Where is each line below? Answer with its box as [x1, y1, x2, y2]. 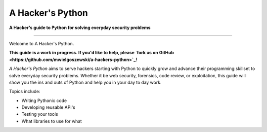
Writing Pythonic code [21, 98, 67, 103]
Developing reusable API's [21, 104, 76, 110]
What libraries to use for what [21, 118, 82, 124]
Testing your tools [21, 111, 58, 117]
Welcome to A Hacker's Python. [9, 40, 74, 46]
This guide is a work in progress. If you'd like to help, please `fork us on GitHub [9, 50, 174, 56]
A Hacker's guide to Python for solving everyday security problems [9, 25, 151, 31]
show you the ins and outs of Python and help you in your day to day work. [9, 79, 162, 85]
